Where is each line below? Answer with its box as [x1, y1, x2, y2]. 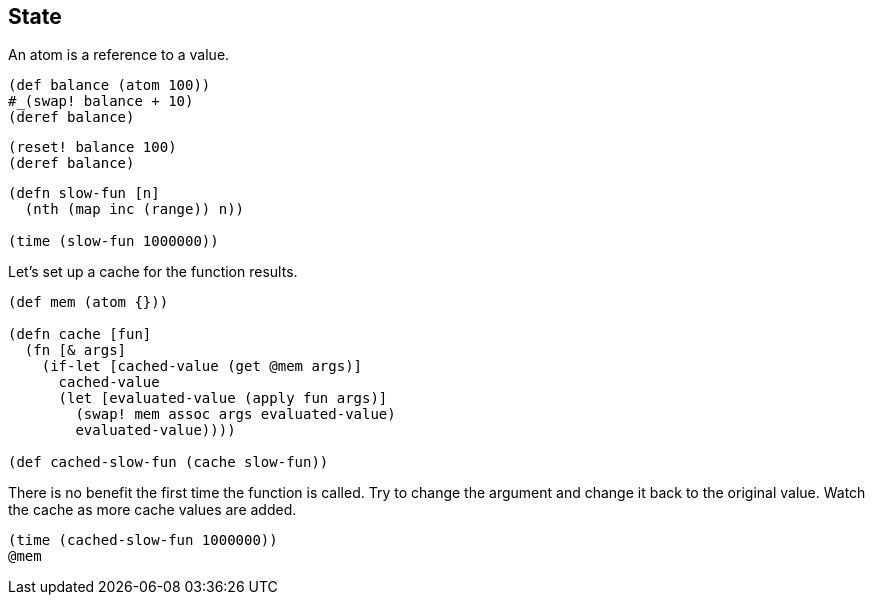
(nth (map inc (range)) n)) [24, 201, 245, 218]
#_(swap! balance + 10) [8, 93, 194, 110]
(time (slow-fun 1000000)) [8, 233, 219, 250]
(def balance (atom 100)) [8, 77, 211, 94]
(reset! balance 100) [8, 139, 177, 156]
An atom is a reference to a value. [8, 46, 230, 64]
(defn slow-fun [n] [8, 185, 160, 202]
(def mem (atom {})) [8, 294, 169, 311]
